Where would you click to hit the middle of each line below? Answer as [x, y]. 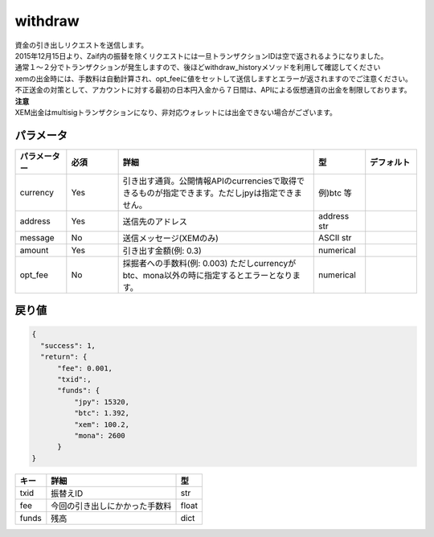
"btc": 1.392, [102, 413]
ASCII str [335, 237]
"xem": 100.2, [102, 424]
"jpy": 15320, [102, 402]
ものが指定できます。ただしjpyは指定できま [220, 193]
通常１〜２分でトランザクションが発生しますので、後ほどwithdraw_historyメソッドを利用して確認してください [198, 68]
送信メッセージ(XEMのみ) [170, 238]
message [37, 237]
